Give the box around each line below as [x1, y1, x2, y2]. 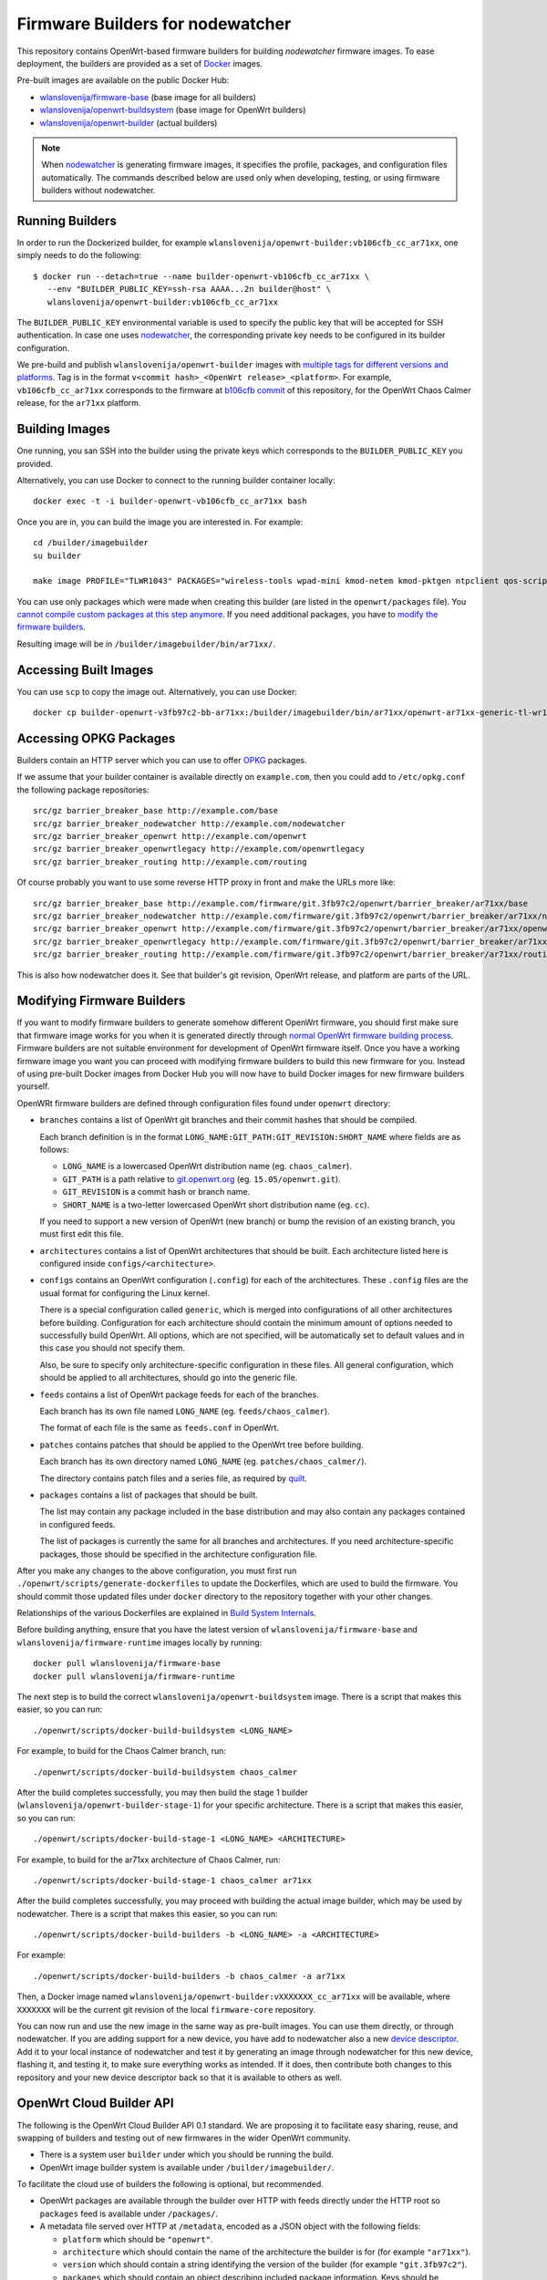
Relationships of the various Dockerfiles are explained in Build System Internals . [16, 1608, 316, 1619]
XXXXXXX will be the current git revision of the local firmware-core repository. [16, 2004, 316, 2015]
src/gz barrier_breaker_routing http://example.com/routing [33, 856, 307, 866]
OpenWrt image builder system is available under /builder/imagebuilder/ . [39, 2161, 335, 2172]
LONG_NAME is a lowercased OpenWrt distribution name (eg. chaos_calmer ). [62, 1161, 353, 1172]
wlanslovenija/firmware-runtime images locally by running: [16, 1637, 263, 1648]
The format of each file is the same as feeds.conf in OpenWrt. [39, 1423, 280, 1434]
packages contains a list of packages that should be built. [39, 1489, 259, 1500]
